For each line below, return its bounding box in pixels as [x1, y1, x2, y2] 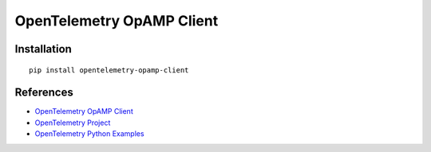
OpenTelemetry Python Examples [34, 129, 144, 138]
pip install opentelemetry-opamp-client [29, 65, 189, 75]
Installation [14, 42, 72, 56]
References [14, 86, 73, 99]
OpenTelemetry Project [34, 118, 111, 127]
